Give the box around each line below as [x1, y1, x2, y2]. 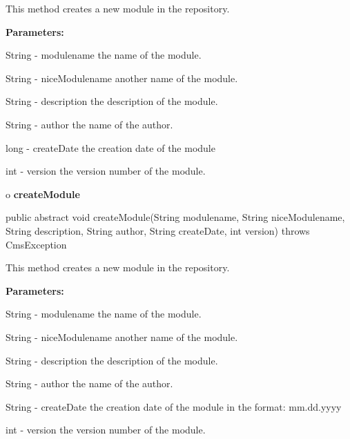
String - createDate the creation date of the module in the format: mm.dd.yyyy [6, 399, 342, 413]
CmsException [6, 237, 67, 251]
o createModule [6, 186, 80, 201]
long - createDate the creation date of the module [6, 140, 215, 155]
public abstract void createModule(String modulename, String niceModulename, [6, 210, 345, 224]
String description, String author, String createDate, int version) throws [6, 223, 310, 237]
